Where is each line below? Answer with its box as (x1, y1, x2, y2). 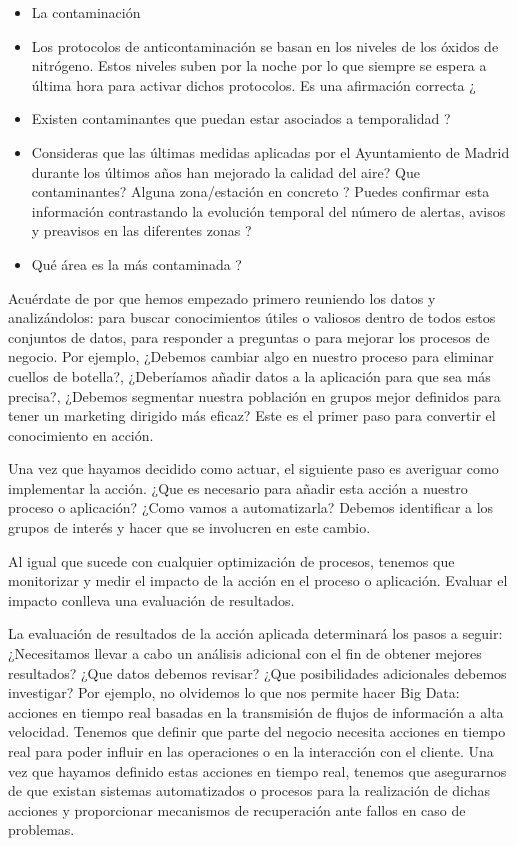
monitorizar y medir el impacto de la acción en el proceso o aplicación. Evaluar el (8, 570, 508, 591)
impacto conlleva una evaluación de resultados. (8, 589, 295, 610)
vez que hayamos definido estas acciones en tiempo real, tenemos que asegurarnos (8, 760, 507, 781)
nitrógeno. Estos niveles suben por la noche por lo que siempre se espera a (31, 55, 487, 76)
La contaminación (31, 2, 141, 22)
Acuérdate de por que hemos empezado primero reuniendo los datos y (8, 287, 436, 308)
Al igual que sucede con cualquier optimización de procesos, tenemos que (8, 550, 455, 571)
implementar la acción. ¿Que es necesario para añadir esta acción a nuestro (8, 477, 468, 498)
